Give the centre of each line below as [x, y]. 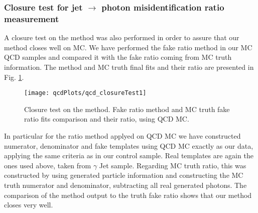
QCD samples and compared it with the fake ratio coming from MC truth [118, 57]
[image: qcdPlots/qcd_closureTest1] [85, 93]
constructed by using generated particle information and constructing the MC [124, 175]
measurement [32, 18]
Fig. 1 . [14, 77]
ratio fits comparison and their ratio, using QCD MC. [107, 119]
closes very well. [29, 205]
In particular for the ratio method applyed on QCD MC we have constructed [122, 135]
